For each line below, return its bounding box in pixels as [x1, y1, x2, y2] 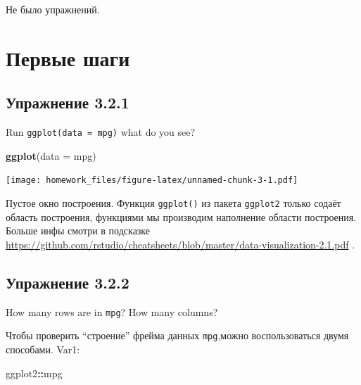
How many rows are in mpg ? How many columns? [6, 304, 218, 319]
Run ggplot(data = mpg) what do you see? [6, 125, 196, 139]
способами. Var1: [6, 342, 80, 357]
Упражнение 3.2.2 [6, 271, 129, 293]
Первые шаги [6, 43, 130, 72]
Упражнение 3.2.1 [6, 91, 129, 113]
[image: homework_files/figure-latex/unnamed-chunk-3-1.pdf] [6, 175, 298, 186]
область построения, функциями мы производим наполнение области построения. [6, 209, 357, 224]
